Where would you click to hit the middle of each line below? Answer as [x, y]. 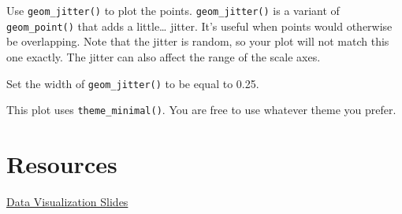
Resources [62, 164]
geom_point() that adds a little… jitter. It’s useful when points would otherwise [199, 26]
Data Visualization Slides [67, 201]
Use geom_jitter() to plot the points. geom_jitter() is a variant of [173, 10]
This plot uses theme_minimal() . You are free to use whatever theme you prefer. [201, 110]
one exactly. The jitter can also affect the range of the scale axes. [164, 56]
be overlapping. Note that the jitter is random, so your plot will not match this [198, 41]
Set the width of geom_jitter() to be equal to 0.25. [133, 83]
